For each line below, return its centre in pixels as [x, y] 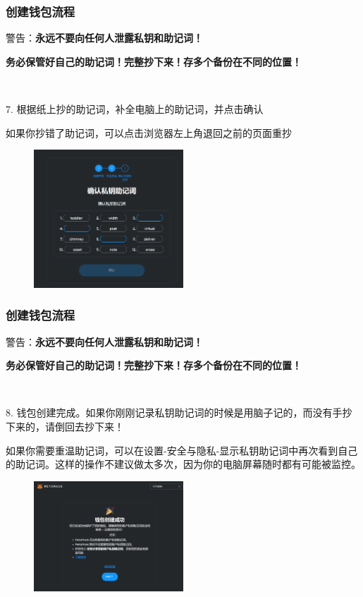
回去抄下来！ [94, 427]
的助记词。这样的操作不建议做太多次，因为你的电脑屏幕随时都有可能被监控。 [183, 464]
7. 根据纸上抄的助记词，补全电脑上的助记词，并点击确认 [135, 109]
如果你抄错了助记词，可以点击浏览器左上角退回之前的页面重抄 [149, 132]
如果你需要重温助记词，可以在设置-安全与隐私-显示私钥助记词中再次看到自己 [182, 450]
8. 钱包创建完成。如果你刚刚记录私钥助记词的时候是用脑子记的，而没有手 [174, 412]
